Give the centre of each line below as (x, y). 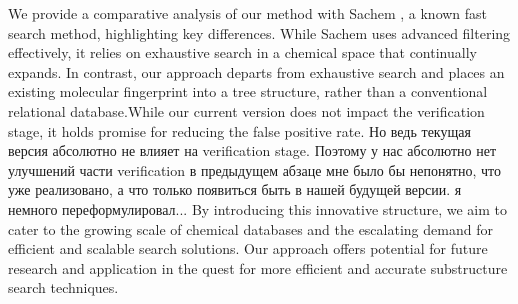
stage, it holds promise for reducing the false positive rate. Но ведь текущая (239, 130)
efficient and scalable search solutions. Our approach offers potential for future (248, 248)
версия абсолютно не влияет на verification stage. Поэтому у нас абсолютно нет (252, 150)
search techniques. (63, 287)
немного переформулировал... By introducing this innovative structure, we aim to (257, 208)
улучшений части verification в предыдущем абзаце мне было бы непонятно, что (254, 169)
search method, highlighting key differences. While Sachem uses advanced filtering (259, 32)
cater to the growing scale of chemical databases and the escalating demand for (250, 228)
